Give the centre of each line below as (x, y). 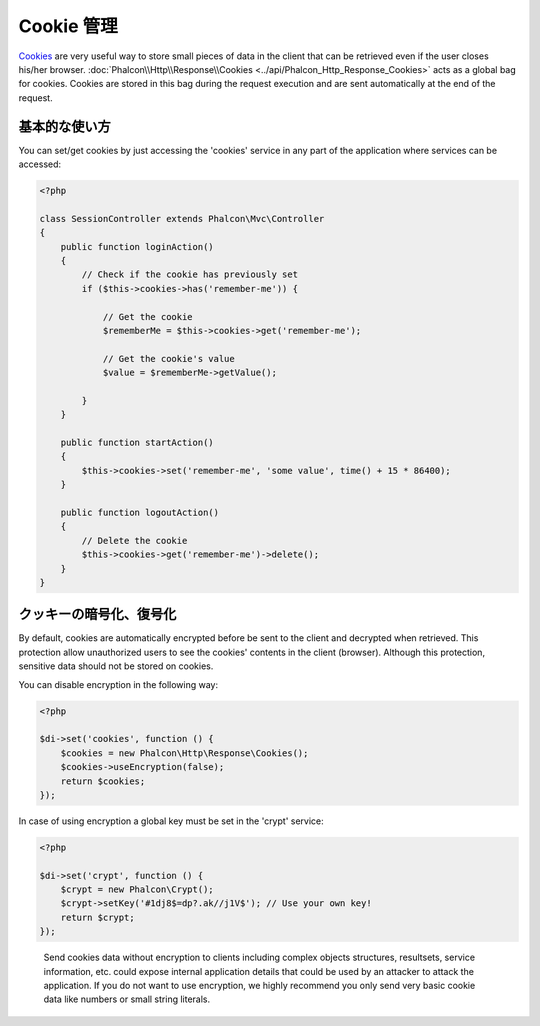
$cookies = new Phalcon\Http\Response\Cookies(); (184, 753)
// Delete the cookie (134, 540)
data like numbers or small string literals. (127, 999)
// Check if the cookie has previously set (190, 274)
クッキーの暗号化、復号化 (97, 614)
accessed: (40, 164)
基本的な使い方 (64, 126)
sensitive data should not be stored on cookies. (116, 666)
